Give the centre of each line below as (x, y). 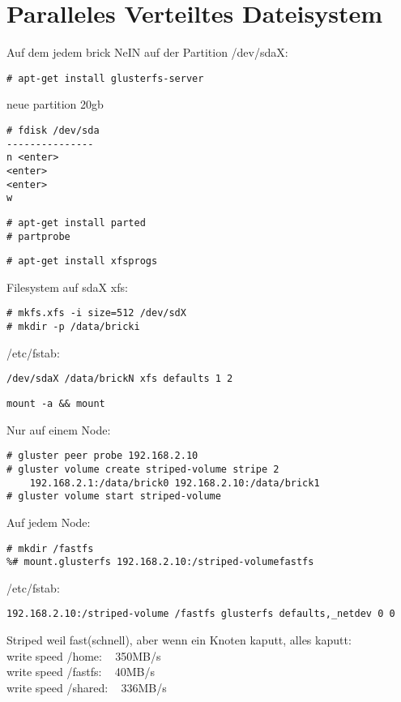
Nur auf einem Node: (59, 429)
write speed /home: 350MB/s (84, 655)
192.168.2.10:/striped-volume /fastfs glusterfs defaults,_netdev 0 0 (201, 614)
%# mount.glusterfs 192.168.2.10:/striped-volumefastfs (160, 562)
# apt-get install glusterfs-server (105, 78)
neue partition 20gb (55, 104)
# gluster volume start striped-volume (114, 497)
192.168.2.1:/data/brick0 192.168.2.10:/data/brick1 (175, 483)
